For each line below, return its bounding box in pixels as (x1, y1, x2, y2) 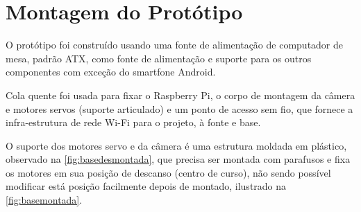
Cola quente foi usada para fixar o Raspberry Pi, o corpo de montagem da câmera (6, 87, 355, 102)
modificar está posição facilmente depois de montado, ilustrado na (6, 179, 287, 193)
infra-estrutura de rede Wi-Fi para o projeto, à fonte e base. (6, 115, 261, 130)
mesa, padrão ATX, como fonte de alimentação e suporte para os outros (6, 51, 312, 65)
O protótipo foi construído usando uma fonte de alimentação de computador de (6, 37, 344, 52)
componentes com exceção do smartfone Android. (6, 64, 216, 79)
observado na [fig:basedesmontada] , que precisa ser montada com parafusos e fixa (6, 152, 351, 166)
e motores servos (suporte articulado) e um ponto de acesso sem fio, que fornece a (6, 101, 353, 116)
